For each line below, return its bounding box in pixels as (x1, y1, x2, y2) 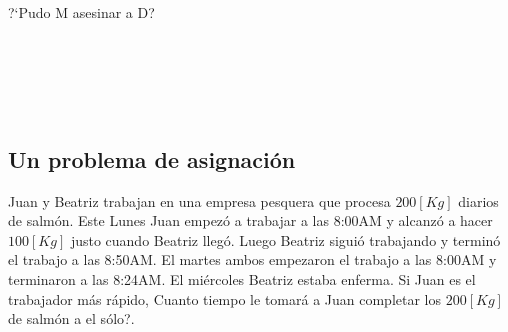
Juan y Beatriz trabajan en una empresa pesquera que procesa (8, 190, 391, 211)
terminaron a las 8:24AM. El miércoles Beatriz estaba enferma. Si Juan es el (8, 268, 476, 289)
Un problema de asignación (8, 143, 296, 174)
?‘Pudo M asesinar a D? (8, 2, 155, 23)
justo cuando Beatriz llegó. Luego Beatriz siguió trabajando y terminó (70, 229, 501, 250)
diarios (458, 190, 499, 211)
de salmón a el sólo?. (8, 308, 135, 329)
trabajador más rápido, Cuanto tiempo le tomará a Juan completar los (8, 288, 442, 309)
